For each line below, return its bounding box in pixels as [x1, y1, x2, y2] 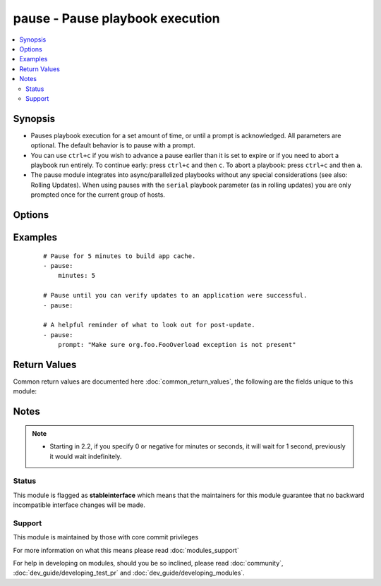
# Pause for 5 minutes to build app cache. [43, 252, 196, 260]
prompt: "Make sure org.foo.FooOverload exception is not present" [57, 341, 296, 349]
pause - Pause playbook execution [13, 11, 220, 26]
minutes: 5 [57, 271, 96, 280]
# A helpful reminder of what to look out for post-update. [43, 321, 255, 329]
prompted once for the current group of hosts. [30, 190, 166, 199]
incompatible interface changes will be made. [13, 501, 146, 509]
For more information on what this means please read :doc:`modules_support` [13, 546, 239, 554]
